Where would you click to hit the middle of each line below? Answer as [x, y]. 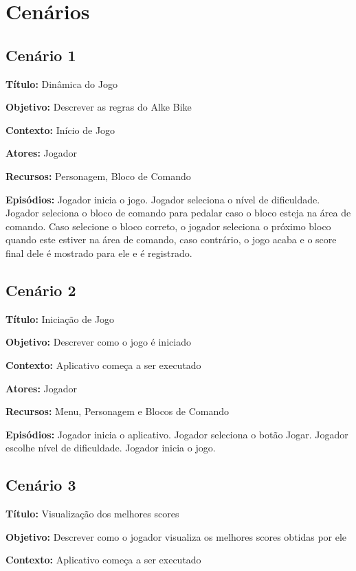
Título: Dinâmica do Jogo [62, 83]
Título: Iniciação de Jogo [60, 318]
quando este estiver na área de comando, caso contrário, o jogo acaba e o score [171, 239]
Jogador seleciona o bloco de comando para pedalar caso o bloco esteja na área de [178, 213]
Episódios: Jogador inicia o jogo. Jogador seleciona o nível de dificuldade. [163, 199]
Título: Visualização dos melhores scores [92, 514]
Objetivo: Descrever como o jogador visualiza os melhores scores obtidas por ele [176, 536]
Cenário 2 [41, 290]
